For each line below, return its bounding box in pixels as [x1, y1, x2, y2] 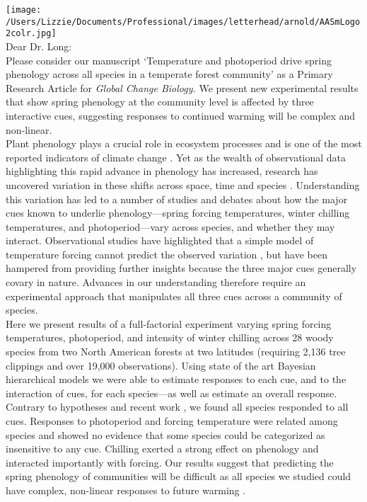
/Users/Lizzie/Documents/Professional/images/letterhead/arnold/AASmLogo [6, 16, 361, 27]
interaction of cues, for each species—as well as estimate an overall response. [6, 385, 337, 400]
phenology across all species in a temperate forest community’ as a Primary [6, 67, 333, 81]
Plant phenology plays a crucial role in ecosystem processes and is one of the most [6, 136, 362, 151]
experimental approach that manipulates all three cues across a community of [6, 288, 342, 303]
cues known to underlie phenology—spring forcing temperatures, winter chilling [6, 205, 350, 220]
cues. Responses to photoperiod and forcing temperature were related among [6, 413, 338, 428]
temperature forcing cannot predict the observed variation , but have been [6, 246, 327, 261]
